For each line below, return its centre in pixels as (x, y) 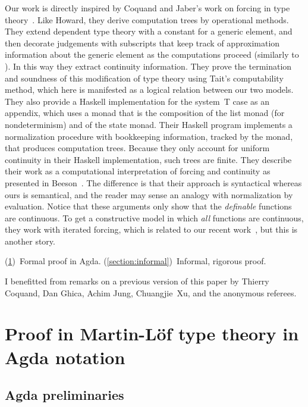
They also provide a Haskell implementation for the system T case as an (137, 101)
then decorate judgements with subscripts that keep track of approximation (142, 43)
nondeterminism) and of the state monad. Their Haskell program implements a (149, 124)
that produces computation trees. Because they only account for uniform (137, 148)
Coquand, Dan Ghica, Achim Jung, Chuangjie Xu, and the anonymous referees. (151, 292)
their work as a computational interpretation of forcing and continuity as (138, 171)
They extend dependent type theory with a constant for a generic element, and (149, 31)
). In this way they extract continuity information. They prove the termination (148, 66)
